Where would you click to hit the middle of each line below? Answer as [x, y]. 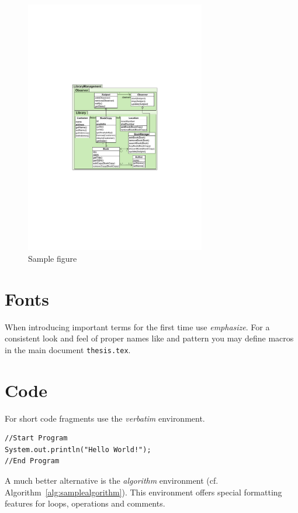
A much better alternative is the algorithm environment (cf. [112, 480]
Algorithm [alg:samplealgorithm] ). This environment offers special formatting [143, 492]
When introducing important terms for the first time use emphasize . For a [137, 326]
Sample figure [53, 258]
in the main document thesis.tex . [68, 349]
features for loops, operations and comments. [85, 503]
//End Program [32, 461]
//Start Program [36, 438]
